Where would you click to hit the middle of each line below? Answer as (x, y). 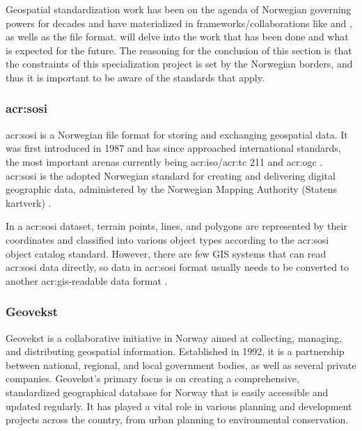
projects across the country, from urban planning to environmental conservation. (177, 420)
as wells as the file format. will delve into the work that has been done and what (177, 37)
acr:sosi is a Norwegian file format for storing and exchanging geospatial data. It (177, 134)
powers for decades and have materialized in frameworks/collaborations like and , (179, 23)
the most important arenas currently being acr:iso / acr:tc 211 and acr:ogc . (164, 161)
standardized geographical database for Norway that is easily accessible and (167, 392)
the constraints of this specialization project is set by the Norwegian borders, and (179, 64)
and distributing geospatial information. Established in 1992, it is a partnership (175, 351)
